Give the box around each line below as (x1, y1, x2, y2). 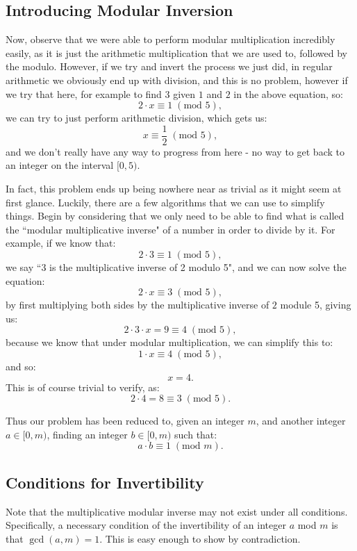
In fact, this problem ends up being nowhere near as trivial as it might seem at (6, 181, 342, 196)
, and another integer (256, 413, 346, 428)
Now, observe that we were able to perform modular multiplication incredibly (6, 32, 335, 47)
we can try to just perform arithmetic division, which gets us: (6, 110, 267, 125)
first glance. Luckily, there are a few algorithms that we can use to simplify (6, 195, 325, 209)
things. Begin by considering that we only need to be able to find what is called (6, 208, 344, 223)
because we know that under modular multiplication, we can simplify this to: (6, 335, 333, 349)
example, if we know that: (6, 236, 116, 250)
